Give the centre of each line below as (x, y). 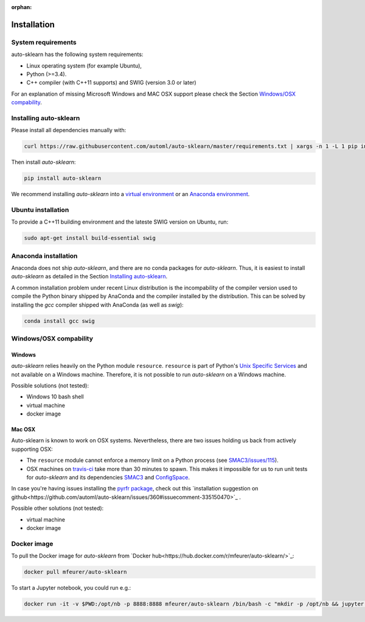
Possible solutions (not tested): (50, 385)
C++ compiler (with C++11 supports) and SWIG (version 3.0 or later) (112, 83)
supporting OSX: (32, 449)
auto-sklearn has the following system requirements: (77, 54)
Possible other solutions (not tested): (57, 508)
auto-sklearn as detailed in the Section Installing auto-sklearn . (89, 277)
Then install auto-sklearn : (43, 162)
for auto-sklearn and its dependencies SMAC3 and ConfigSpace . (108, 478)
